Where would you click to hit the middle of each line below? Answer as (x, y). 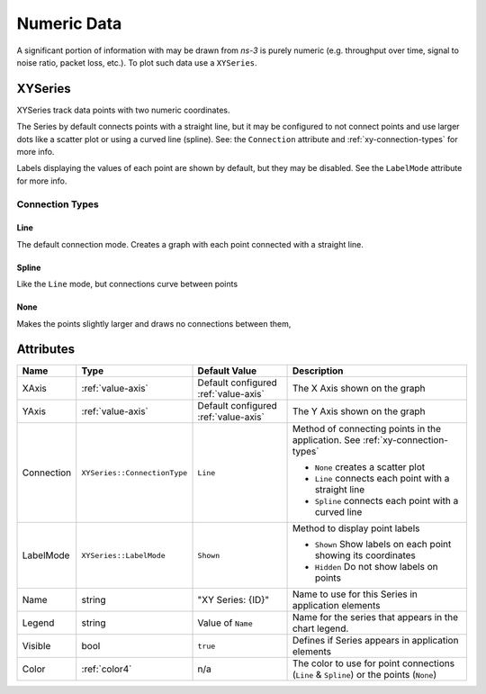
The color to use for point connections (373, 663)
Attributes (46, 350)
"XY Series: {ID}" (234, 600)
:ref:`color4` (107, 669)
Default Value (227, 371)
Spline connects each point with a (387, 501)
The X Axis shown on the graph (359, 389)
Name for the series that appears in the (375, 617)
